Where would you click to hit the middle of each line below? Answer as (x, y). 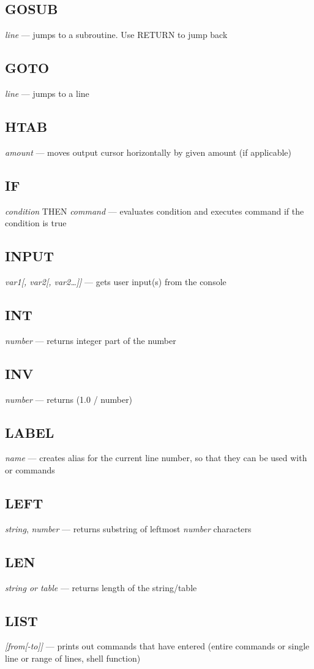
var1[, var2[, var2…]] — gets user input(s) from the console (116, 281)
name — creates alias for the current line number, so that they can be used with (156, 458)
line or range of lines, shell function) (73, 658)
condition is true (36, 223)
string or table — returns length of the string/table (101, 587)
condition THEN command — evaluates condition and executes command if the (155, 211)
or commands (30, 469)
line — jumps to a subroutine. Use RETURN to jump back (116, 35)
